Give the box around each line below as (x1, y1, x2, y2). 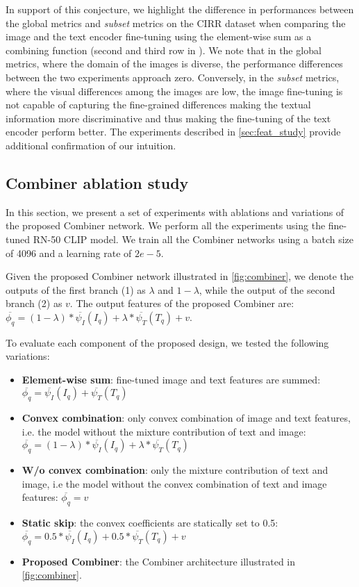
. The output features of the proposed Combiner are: (69, 296, 294, 311)
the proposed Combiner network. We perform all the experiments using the (6, 218, 326, 233)
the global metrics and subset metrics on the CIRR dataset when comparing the (6, 15, 346, 30)
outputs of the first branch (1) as (6, 282, 146, 297)
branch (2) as (6, 296, 62, 311)
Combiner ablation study (6, 172, 189, 193)
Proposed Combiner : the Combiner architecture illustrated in (22, 554, 296, 568)
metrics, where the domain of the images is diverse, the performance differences (6, 56, 343, 71)
